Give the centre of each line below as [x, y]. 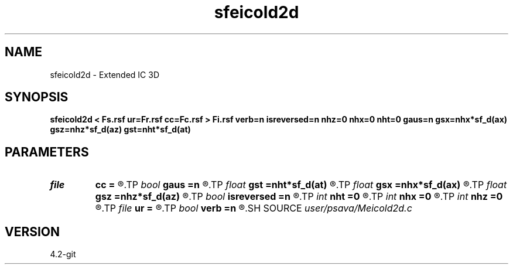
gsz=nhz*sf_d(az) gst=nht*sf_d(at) [120, 130]
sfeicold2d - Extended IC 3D [105, 74]
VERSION [33, 231]
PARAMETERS [47, 152]
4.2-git [63, 254]
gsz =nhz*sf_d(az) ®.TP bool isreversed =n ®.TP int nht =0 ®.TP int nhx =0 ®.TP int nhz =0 [299, 197]
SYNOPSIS [37, 97]
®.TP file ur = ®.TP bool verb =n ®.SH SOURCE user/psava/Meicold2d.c [254, 208]
